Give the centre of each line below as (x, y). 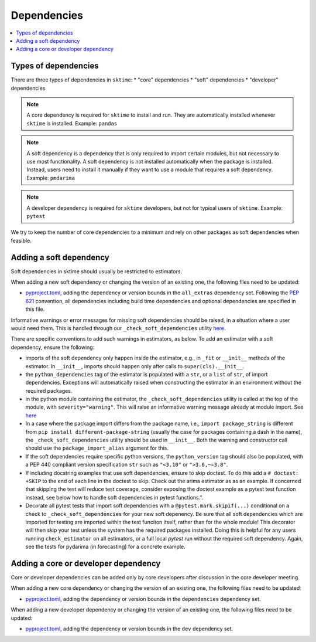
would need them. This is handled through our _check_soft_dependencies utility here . (118, 328)
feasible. (21, 240)
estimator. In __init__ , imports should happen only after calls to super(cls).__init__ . (135, 366)
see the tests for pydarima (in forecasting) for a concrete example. (105, 547)
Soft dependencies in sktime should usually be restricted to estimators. (97, 271)
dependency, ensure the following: (53, 347)
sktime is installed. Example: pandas (72, 123)
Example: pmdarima (51, 178)
